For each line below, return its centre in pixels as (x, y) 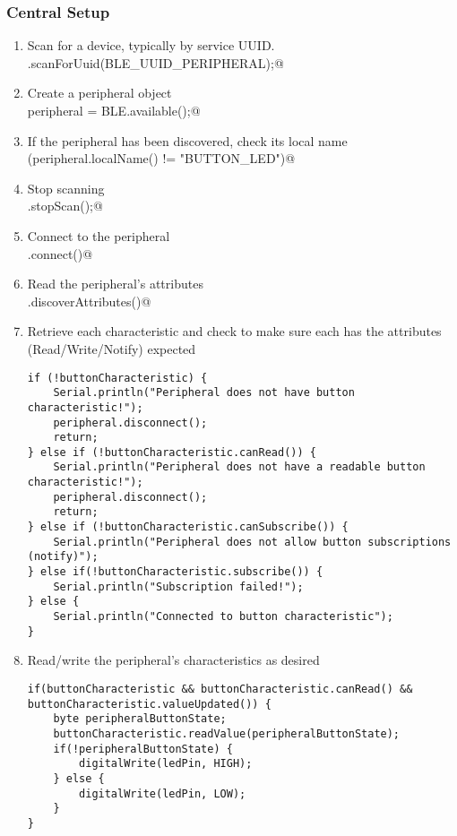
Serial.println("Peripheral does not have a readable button (239, 467)
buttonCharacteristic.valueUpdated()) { (149, 704)
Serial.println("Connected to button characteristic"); (223, 617)
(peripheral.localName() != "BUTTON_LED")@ (161, 158)
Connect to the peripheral (99, 235)
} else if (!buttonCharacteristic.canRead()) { (172, 452)
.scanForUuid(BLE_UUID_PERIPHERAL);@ (155, 62)
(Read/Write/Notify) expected (112, 348)
